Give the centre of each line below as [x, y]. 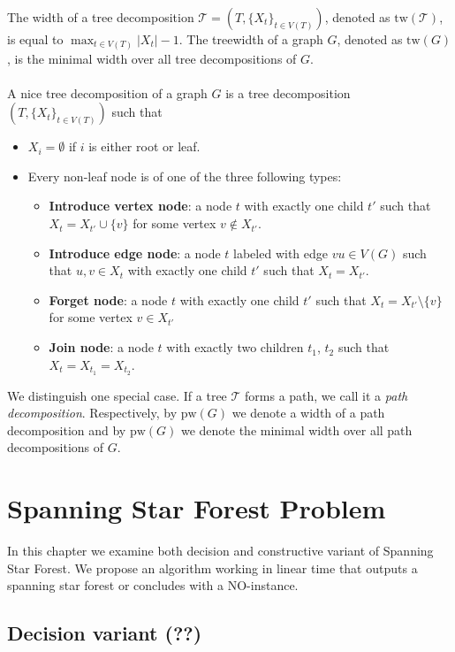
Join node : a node [101, 347]
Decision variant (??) [105, 633]
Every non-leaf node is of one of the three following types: [185, 176]
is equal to [35, 39]
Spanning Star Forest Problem [197, 508]
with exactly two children [235, 347]
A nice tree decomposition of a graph [107, 92]
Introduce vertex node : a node [140, 206]
